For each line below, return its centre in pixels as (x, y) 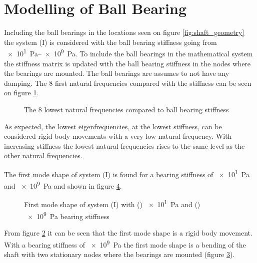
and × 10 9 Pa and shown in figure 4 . (63, 185)
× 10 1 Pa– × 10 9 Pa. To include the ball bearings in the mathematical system (130, 53)
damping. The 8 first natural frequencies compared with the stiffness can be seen (128, 83)
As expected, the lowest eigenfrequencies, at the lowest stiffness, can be (113, 126)
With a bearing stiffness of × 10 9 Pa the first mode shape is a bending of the (125, 244)
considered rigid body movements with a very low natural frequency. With (118, 136)
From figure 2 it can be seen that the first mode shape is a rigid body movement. (128, 232)
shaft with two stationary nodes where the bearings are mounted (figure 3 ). (119, 254)
